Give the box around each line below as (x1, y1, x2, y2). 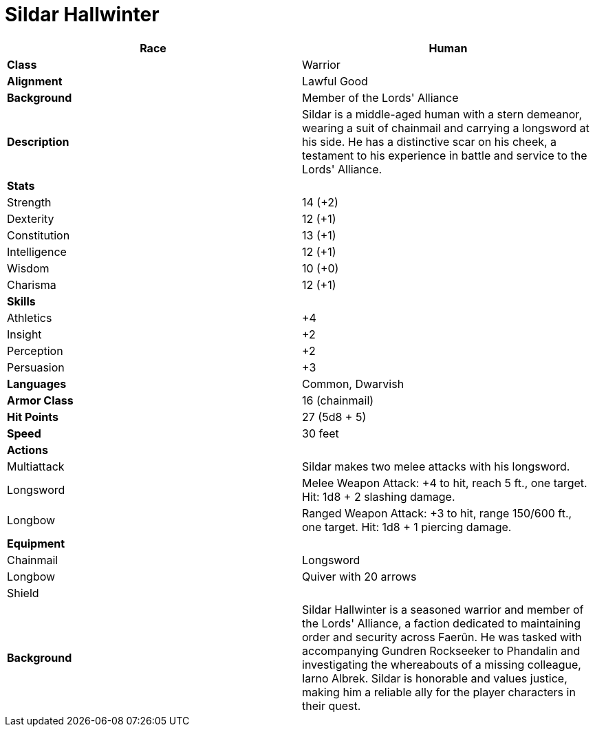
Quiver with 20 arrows (302, 569, 417, 583)
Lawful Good (302, 74, 368, 88)
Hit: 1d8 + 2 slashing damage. (302, 489, 455, 504)
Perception (7, 343, 63, 358)
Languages (7, 376, 67, 391)
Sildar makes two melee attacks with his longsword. (302, 459, 570, 473)
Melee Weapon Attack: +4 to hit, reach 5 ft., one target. (302, 475, 587, 490)
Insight (7, 327, 42, 341)
